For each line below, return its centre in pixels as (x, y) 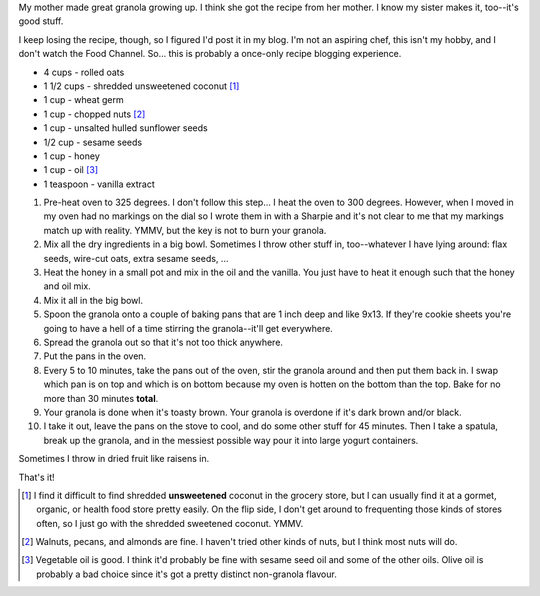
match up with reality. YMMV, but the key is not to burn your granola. (185, 230)
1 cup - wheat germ (83, 100)
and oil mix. (67, 286)
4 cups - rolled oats (84, 72)
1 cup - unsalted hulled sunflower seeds (126, 128)
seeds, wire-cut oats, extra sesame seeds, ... (136, 258)
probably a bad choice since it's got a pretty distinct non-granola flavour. (186, 574)
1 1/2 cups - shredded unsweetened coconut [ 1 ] (141, 86)
